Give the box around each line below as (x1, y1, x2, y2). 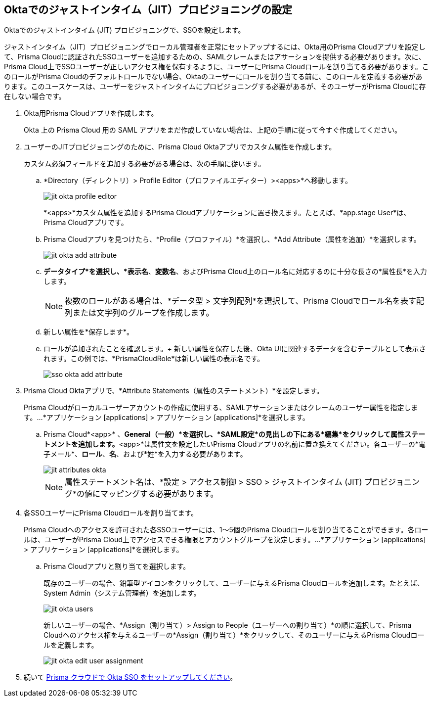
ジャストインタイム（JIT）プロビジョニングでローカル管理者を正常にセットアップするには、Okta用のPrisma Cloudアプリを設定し (4, 43, 426, 51)
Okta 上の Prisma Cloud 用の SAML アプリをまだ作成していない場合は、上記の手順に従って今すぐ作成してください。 (24, 126, 401, 135)
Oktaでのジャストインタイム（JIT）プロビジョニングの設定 (4, 3, 293, 16)
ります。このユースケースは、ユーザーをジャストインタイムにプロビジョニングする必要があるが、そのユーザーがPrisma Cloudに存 (4, 82, 426, 91)
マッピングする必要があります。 (100, 489, 218, 499)
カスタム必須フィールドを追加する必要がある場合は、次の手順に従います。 (24, 159, 265, 168)
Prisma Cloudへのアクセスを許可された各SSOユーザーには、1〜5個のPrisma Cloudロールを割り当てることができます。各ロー (24, 525, 429, 534)
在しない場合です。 (4, 92, 66, 101)
